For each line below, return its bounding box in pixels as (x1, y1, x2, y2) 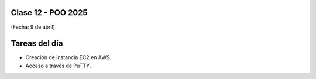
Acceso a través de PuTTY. (25, 62, 91, 69)
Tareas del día (11, 39, 63, 49)
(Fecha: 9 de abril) (11, 23, 56, 30)
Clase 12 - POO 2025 (11, 8, 88, 18)
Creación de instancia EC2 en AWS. (25, 54, 112, 61)
